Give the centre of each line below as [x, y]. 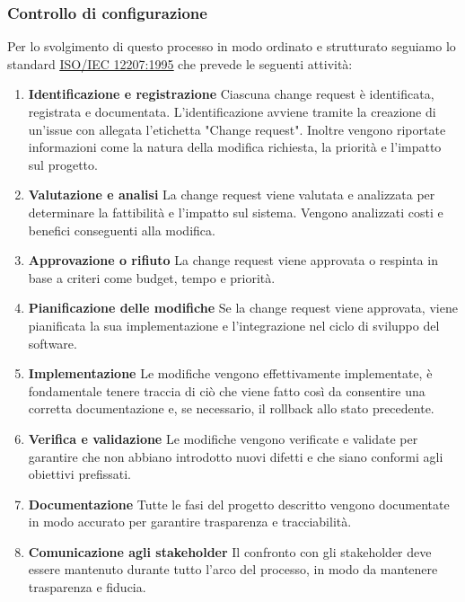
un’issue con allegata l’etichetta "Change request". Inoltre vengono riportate [237, 129]
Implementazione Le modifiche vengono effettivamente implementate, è [230, 373]
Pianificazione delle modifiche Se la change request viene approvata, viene [243, 308]
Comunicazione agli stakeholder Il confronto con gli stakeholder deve [230, 551]
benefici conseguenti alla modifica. [122, 230]
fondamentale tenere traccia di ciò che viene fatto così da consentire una [227, 390]
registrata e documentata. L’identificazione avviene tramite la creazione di [232, 111]
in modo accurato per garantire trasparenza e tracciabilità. [190, 522]
